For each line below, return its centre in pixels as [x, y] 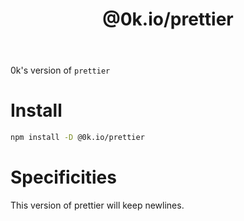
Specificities [63, 177]
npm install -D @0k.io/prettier [77, 138]
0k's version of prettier [60, 70]
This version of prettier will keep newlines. [97, 205]
